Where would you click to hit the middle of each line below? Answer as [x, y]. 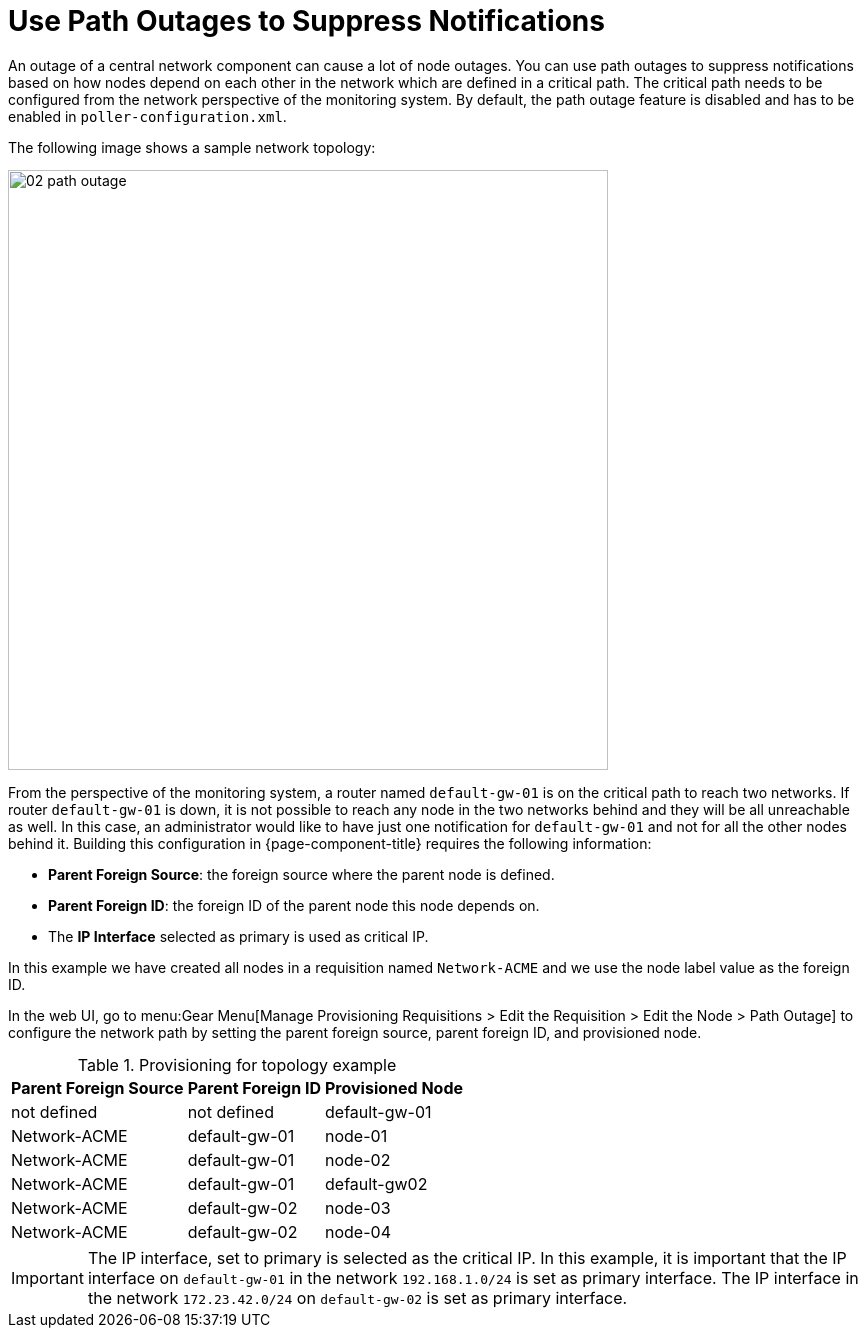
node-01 [356, 1135]
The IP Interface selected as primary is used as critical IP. [238, 936]
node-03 [358, 1207]
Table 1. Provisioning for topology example [237, 1064]
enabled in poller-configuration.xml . [147, 116]
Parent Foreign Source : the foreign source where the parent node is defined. [301, 874]
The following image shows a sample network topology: [192, 147]
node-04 [358, 1231]
